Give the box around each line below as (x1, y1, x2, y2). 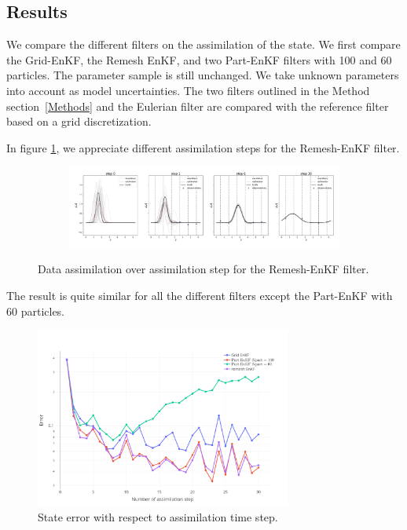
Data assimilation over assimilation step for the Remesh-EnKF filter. (38, 261, 369, 277)
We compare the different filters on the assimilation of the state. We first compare (6, 36, 401, 53)
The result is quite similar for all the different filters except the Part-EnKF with (6, 287, 393, 303)
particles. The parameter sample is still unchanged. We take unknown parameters (6, 67, 399, 83)
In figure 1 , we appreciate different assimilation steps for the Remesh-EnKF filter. (6, 139, 400, 155)
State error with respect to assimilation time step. (38, 509, 278, 525)
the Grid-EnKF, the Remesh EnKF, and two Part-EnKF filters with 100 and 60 (6, 51, 392, 68)
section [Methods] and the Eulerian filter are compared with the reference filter (6, 97, 389, 114)
